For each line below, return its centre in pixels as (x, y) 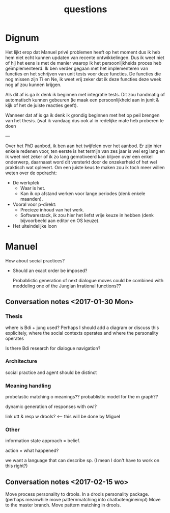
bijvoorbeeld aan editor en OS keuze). (60, 221)
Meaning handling (28, 386)
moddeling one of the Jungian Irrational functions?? (67, 286)
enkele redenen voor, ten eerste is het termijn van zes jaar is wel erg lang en (85, 151)
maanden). (32, 199)
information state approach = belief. (43, 441)
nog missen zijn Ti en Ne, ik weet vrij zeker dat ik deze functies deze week (83, 79)
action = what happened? (32, 451)
